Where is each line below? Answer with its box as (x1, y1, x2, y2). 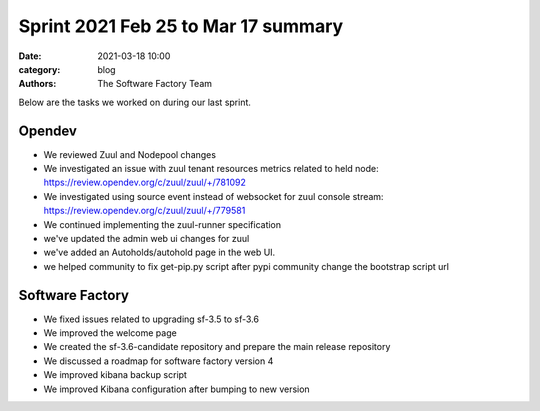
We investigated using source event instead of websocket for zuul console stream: (43, 190, 384, 202)
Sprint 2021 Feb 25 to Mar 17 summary (18, 15, 344, 37)
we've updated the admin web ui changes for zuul (43, 232, 250, 244)
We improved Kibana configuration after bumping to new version (43, 383, 310, 395)
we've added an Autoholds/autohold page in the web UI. (43, 246, 276, 259)
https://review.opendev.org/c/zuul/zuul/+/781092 (43, 176, 247, 189)
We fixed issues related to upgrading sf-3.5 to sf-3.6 (43, 313, 260, 325)
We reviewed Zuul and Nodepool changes (43, 148, 217, 160)
